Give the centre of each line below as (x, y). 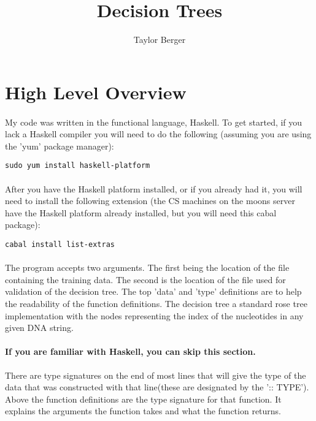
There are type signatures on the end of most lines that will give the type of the (156, 375)
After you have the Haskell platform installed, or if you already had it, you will (154, 188)
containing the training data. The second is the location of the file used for (145, 279)
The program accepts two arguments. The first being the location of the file (147, 267)
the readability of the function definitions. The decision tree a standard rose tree (156, 303)
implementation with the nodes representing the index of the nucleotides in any (154, 315)
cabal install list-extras (60, 244)
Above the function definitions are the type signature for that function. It (143, 399)
